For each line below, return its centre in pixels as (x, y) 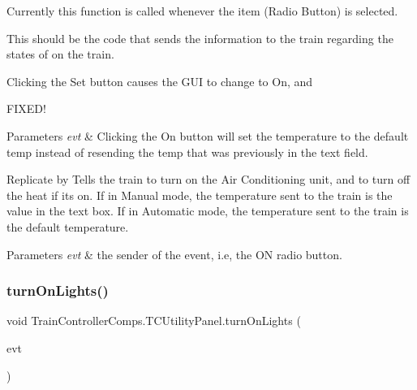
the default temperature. (68, 226)
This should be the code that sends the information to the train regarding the (200, 38)
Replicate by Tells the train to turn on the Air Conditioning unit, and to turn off (208, 179)
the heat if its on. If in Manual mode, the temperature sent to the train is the (200, 195)
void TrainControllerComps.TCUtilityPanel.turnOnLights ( (154, 321)
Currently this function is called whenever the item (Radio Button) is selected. (202, 11)
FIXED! (26, 108)
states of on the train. (60, 54)
